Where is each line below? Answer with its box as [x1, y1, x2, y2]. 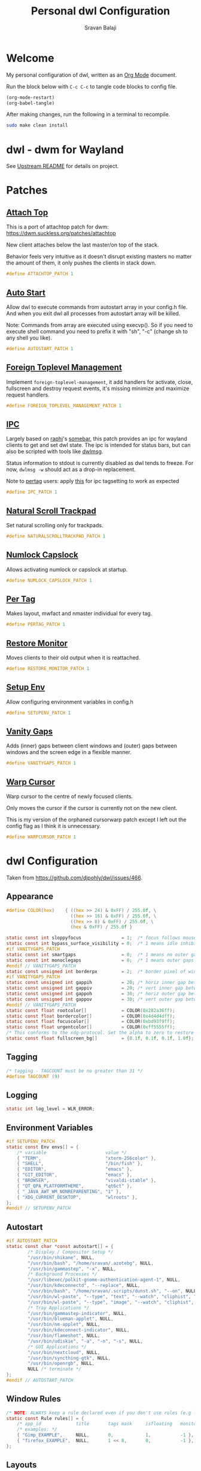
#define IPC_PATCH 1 [6, 489, 58, 496]
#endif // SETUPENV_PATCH [6, 1205, 71, 1211]
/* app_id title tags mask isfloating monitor [17, 1421, 199, 1427]
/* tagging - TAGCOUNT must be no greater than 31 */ [6, 1068, 144, 1074]
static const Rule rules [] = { [6, 1415, 84, 1421]
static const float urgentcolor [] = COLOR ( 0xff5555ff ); [6, 1024, 175, 1030]
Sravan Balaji [84, 24, 117, 31]
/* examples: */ [17, 1427, 58, 1433]
